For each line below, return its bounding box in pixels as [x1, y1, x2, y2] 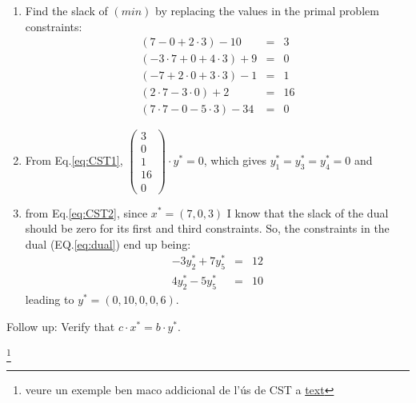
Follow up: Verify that [6, 317, 115, 334]
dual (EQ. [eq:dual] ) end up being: [25, 235, 191, 252]
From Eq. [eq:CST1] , [25, 151, 123, 168]
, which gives [203, 151, 266, 168]
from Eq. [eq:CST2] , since [25, 204, 148, 221]
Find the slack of [25, 2, 108, 18]
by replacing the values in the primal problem [155, 2, 379, 18]
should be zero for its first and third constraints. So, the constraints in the [25, 220, 390, 237]
